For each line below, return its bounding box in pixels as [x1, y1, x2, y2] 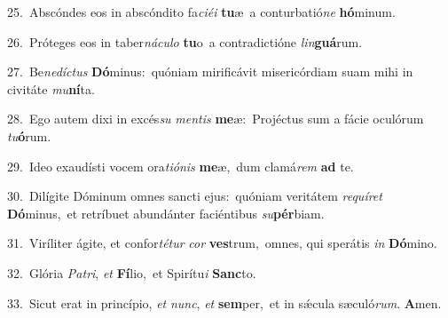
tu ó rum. [7, 126, 51, 145]
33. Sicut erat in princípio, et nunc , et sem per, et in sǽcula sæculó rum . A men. [7, 293, 442, 312]
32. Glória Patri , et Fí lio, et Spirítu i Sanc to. [7, 263, 256, 282]
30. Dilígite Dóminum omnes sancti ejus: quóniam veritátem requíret [7, 187, 382, 205]
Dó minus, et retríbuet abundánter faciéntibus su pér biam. [7, 203, 325, 222]
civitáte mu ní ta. [7, 79, 95, 98]
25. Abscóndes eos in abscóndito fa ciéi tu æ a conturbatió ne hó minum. [7, 3, 396, 20]
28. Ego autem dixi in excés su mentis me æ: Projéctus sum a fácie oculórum [7, 109, 424, 128]
